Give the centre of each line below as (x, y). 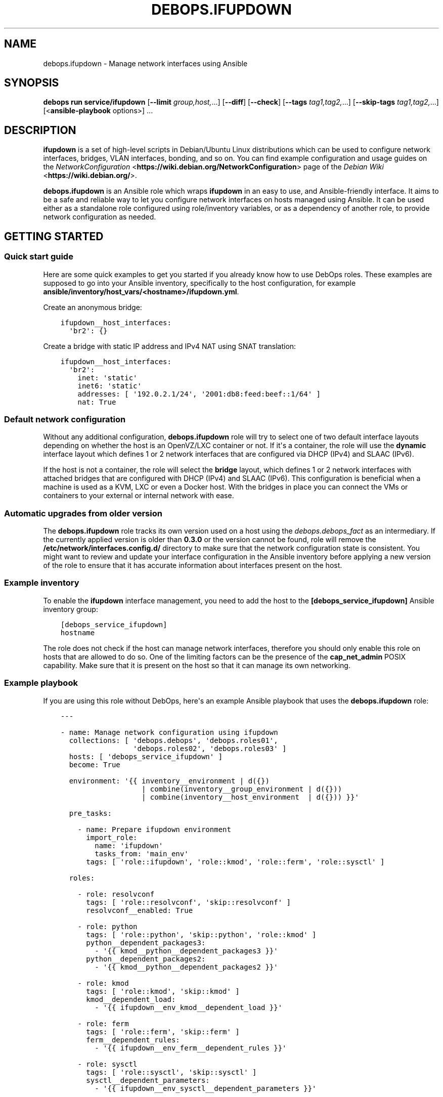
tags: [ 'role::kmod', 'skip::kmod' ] (163, 991)
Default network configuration (65, 419)
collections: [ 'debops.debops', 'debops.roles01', (173, 740)
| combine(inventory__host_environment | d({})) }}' (250, 797)
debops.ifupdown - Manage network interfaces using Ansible (145, 63)
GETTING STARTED (54, 236)
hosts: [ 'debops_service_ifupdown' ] (146, 756)
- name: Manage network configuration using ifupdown (169, 732)
